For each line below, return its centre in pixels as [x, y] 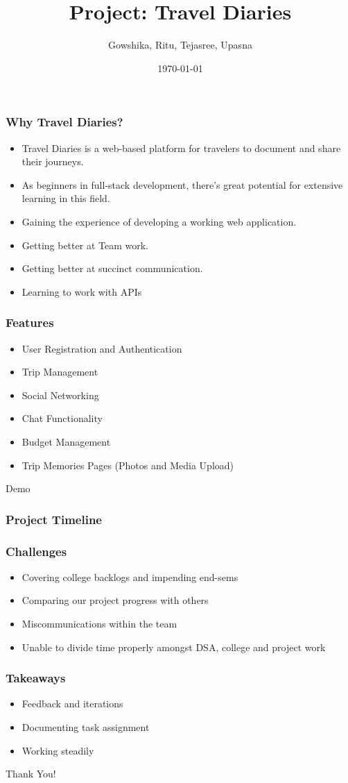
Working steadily [58, 750]
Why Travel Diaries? [64, 122]
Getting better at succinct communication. [112, 268]
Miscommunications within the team [99, 623]
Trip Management [60, 372]
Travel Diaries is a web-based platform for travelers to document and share [181, 148]
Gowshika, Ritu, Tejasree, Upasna [180, 45]
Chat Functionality [62, 418]
